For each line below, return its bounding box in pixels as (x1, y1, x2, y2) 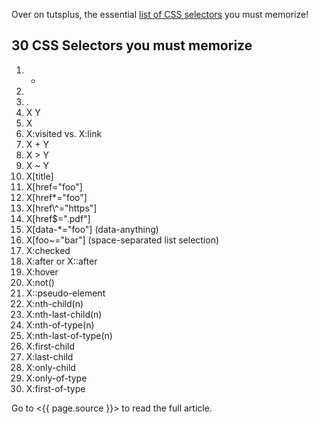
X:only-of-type (25, 372, 88, 384)
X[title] (25, 170, 54, 182)
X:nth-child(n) (25, 297, 84, 309)
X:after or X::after (25, 255, 98, 267)
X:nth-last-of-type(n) (25, 329, 113, 341)
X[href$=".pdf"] (25, 212, 91, 224)
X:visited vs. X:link (25, 127, 103, 139)
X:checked (25, 244, 71, 256)
